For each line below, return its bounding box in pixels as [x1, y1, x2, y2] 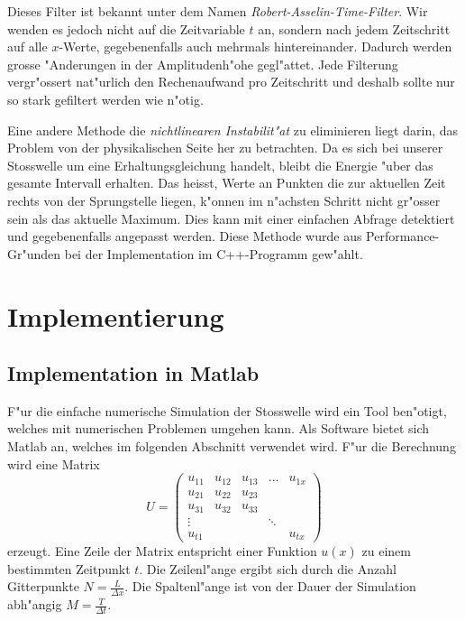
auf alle [7, 37, 48, 56]
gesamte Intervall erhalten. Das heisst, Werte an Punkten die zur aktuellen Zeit [7, 173, 446, 192]
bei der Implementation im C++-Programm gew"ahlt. [64, 244, 363, 263]
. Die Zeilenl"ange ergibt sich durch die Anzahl [139, 559, 397, 578]
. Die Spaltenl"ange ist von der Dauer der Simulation [124, 577, 416, 596]
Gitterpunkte [7, 577, 79, 596]
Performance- [366, 227, 440, 246]
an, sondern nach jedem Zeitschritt [258, 19, 451, 38]
